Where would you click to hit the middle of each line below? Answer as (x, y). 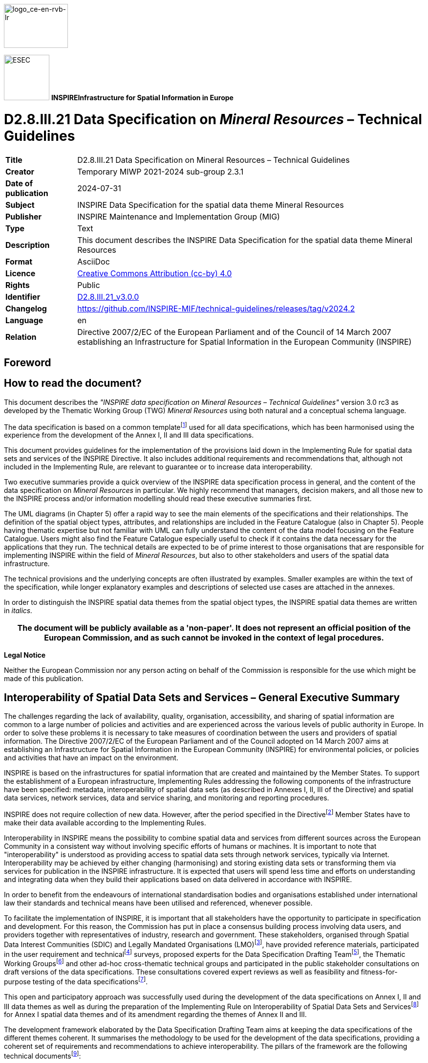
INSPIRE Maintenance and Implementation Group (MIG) (179, 216)
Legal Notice (25, 655)
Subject (20, 205)
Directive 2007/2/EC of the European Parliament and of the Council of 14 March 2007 (234, 332)
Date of (19, 183)
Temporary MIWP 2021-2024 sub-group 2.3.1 (160, 171)
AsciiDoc (94, 261)
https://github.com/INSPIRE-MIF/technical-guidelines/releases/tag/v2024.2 (216, 308)
